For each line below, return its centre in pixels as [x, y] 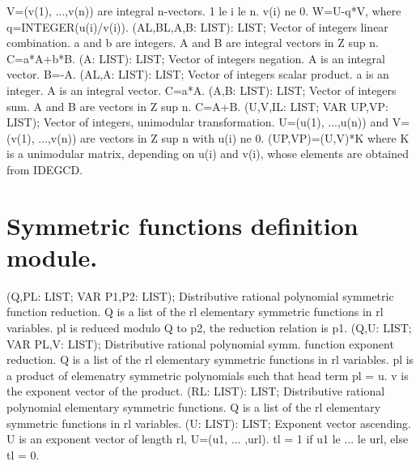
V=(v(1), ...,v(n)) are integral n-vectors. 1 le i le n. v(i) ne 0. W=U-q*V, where [204, 11]
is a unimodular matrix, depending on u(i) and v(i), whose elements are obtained [208, 154]
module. [52, 257]
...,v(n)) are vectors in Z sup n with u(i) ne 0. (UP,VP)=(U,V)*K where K [224, 137]
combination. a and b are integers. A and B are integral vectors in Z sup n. [193, 43]
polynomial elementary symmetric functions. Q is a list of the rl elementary [194, 407]
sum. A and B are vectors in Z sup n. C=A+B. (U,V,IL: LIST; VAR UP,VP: [197, 106]
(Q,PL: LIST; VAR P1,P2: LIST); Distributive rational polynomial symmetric [200, 295]
